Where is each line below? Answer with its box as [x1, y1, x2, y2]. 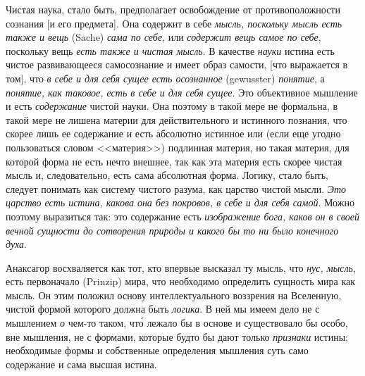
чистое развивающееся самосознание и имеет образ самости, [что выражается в [6, 57, 348, 72]
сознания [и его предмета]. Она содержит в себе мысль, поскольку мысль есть [6, 15, 342, 30]
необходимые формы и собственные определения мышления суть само [6, 343, 309, 358]
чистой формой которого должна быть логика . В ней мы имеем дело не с [6, 301, 320, 316]
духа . [6, 237, 27, 251]
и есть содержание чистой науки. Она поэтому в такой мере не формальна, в [6, 99, 338, 113]
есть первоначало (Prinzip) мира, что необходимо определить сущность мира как [6, 274, 356, 289]
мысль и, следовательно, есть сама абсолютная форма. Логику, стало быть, [6, 168, 329, 182]
